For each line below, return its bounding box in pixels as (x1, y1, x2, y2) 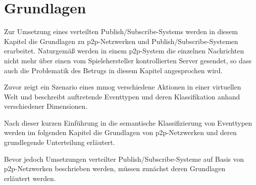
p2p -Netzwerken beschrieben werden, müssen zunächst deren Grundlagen (4, 163, 226, 174)
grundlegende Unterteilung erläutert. (4, 137, 115, 147)
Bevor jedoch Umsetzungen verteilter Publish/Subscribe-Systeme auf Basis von (4, 153, 244, 164)
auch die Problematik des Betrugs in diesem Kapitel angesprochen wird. (4, 65, 223, 75)
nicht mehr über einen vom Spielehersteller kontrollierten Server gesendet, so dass (4, 55, 252, 65)
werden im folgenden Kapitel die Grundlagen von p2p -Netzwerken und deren (4, 127, 237, 138)
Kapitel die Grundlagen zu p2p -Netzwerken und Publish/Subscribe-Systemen (4, 36, 238, 46)
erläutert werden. (4, 173, 56, 183)
